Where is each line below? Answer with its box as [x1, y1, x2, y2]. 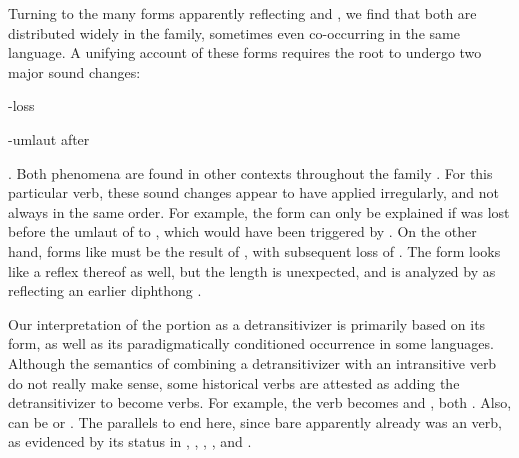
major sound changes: [8, 61, 141, 82]
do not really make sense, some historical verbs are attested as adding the [8, 372, 460, 393]
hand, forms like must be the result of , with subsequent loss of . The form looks [8, 240, 501, 261]
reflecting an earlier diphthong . [8, 280, 202, 301]
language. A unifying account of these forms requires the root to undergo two [8, 42, 482, 63]
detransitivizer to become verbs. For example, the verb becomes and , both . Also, [8, 392, 512, 413]
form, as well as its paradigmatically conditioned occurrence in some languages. [8, 333, 494, 354]
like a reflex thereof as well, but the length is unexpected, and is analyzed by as [8, 260, 496, 281]
